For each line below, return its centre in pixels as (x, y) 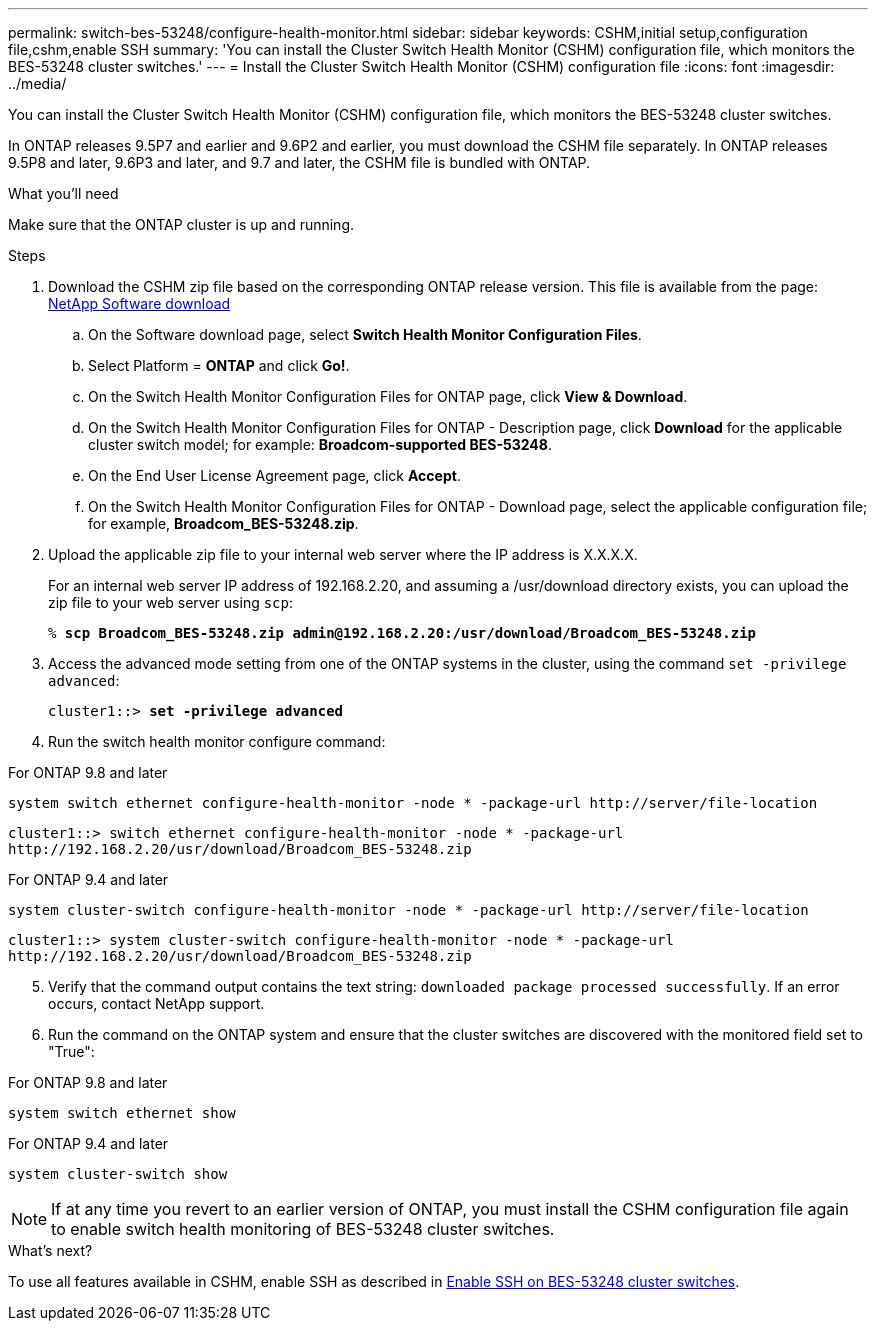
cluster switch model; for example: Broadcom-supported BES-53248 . (320, 444)
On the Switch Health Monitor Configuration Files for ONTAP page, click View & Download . (388, 396)
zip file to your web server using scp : (171, 602)
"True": (71, 1051)
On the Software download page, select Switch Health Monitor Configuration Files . (365, 334)
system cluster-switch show (118, 1174)
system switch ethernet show (122, 1113)
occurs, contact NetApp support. (156, 1003)
